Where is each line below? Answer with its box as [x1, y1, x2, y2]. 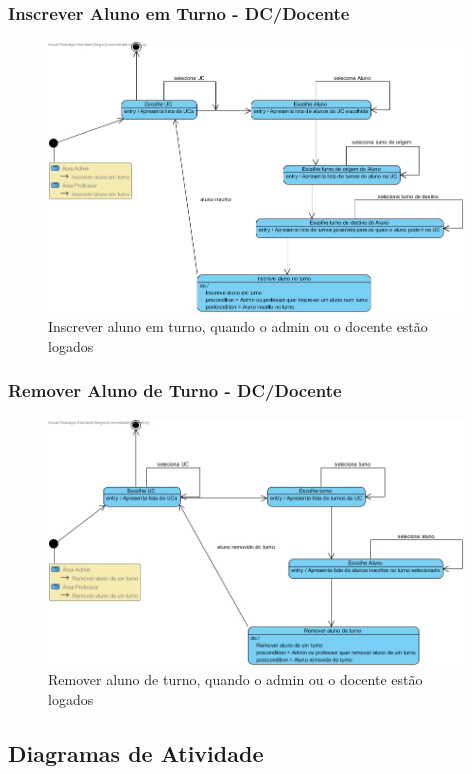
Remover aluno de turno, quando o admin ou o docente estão [48, 669, 423, 690]
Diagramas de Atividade [8, 737, 264, 768]
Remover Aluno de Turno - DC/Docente [8, 378, 342, 403]
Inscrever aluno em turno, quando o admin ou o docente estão [48, 316, 428, 337]
